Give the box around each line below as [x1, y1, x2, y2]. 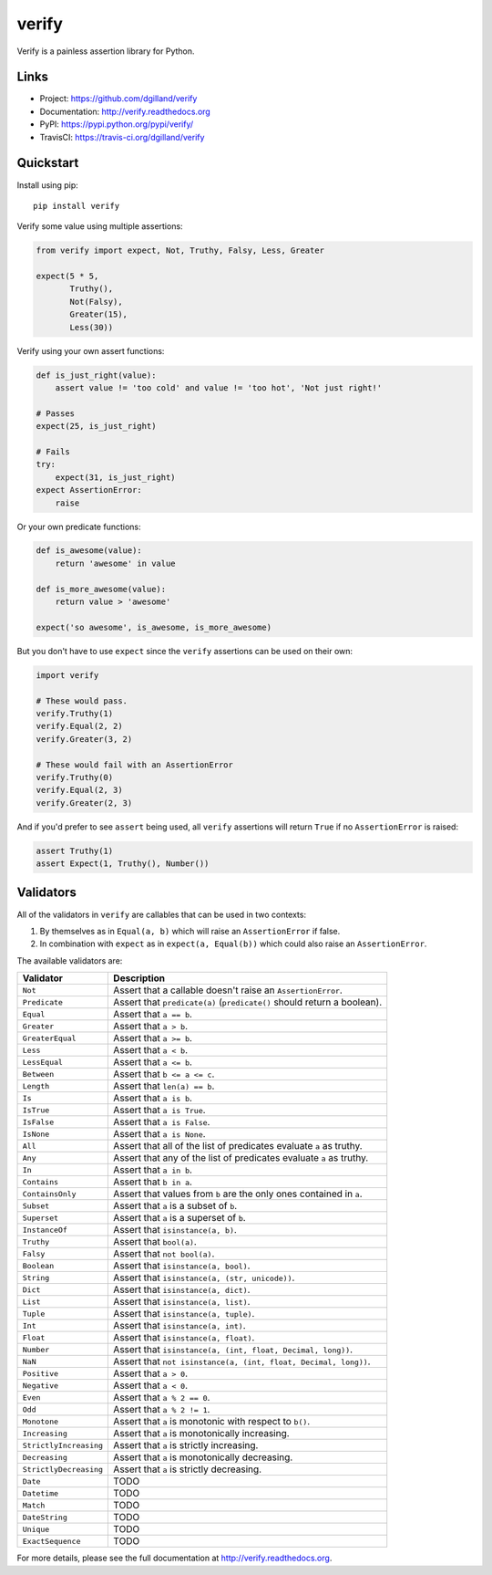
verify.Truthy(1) [36, 708, 114, 718]
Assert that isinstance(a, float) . [113, 1331, 255, 1344]
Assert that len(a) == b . [113, 1080, 215, 1092]
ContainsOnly [22, 1189, 77, 1199]
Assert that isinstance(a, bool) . [113, 1259, 251, 1272]
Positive [22, 1369, 59, 1378]
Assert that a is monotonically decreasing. [113, 1451, 293, 1464]
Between [22, 1069, 55, 1079]
